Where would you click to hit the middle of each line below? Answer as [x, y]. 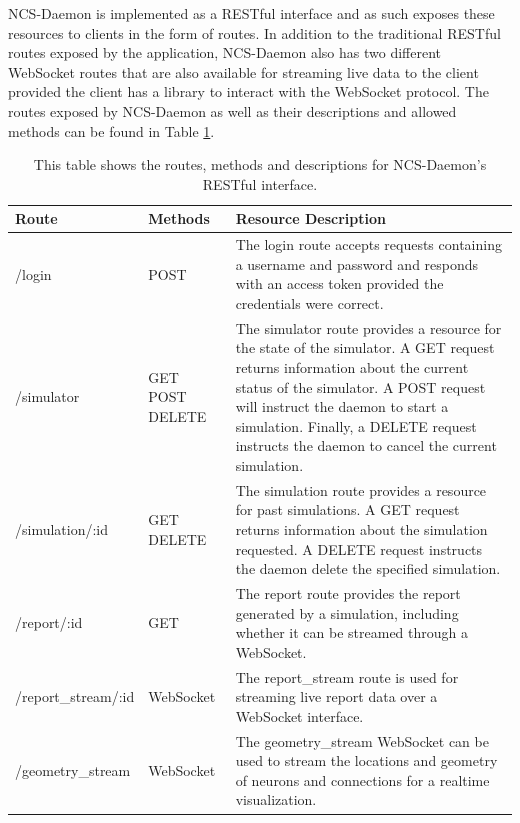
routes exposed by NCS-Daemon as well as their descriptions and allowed [232, 110]
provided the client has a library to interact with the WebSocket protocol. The [248, 91]
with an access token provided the [339, 283]
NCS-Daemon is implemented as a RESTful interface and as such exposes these [251, 13]
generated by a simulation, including [347, 612]
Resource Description [311, 218]
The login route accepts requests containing [368, 244]
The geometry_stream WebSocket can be [362, 740]
